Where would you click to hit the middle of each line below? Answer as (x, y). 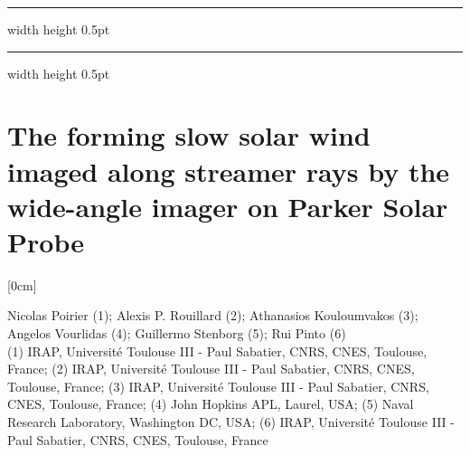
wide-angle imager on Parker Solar (228, 206)
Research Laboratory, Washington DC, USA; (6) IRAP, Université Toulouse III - (231, 422)
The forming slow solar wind (189, 135)
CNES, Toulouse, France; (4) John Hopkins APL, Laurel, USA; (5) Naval (211, 404)
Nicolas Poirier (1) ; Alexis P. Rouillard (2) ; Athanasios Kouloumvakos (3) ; (213, 315)
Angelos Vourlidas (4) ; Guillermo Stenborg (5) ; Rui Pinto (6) (177, 333)
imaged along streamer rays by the (229, 171)
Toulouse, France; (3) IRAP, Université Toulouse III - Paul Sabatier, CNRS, (218, 386)
